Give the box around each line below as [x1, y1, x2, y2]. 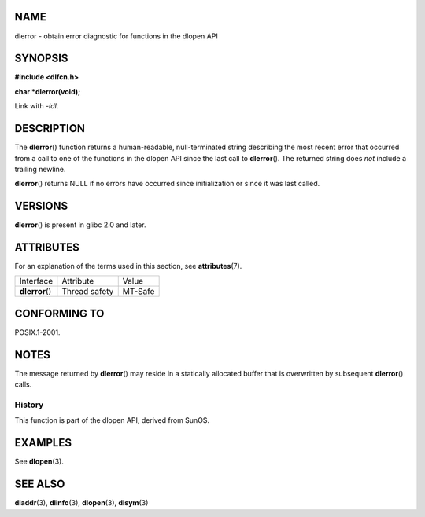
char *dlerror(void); [14, 86, 81, 96]
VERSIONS [14, 200, 68, 213]
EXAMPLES [14, 436, 72, 449]
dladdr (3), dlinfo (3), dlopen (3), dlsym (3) [14, 498, 149, 508]
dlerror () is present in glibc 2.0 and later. [14, 220, 146, 229]
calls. [14, 379, 32, 389]
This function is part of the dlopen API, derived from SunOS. [14, 416, 210, 425]
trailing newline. [14, 164, 66, 174]
